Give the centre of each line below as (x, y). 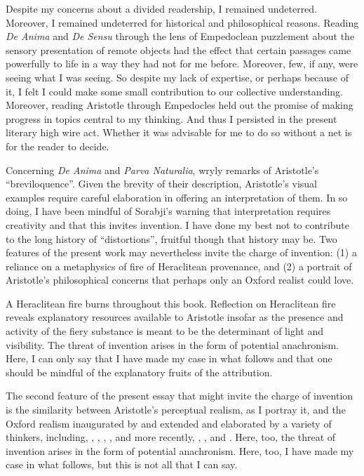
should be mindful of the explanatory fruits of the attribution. (139, 372)
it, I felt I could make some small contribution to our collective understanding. (175, 91)
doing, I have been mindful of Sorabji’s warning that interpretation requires (168, 211)
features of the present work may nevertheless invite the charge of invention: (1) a (181, 252)
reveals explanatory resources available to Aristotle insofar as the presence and (175, 317)
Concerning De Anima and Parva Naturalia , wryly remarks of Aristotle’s (162, 170)
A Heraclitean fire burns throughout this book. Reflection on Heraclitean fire (171, 303)
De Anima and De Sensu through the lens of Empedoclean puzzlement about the (180, 36)
